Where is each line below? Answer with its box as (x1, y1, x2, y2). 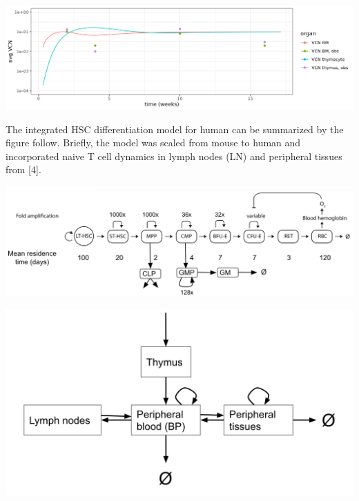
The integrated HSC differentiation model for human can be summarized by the (6, 121, 344, 136)
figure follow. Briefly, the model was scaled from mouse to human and (6, 135, 301, 150)
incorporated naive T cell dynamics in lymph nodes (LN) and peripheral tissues (6, 148, 342, 163)
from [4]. (6, 162, 41, 177)
